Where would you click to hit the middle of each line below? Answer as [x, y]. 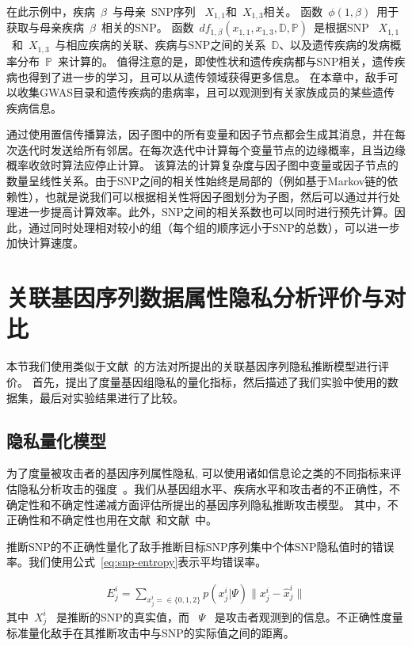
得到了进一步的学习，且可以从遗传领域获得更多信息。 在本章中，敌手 [208, 76]
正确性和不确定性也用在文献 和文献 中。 [112, 520]
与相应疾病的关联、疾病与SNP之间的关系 [160, 45]
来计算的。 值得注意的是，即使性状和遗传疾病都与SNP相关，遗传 [226, 61]
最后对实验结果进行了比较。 [111, 397]
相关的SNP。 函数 [147, 27]
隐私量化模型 [56, 440]
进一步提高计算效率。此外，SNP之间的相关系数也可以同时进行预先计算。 [206, 212]
